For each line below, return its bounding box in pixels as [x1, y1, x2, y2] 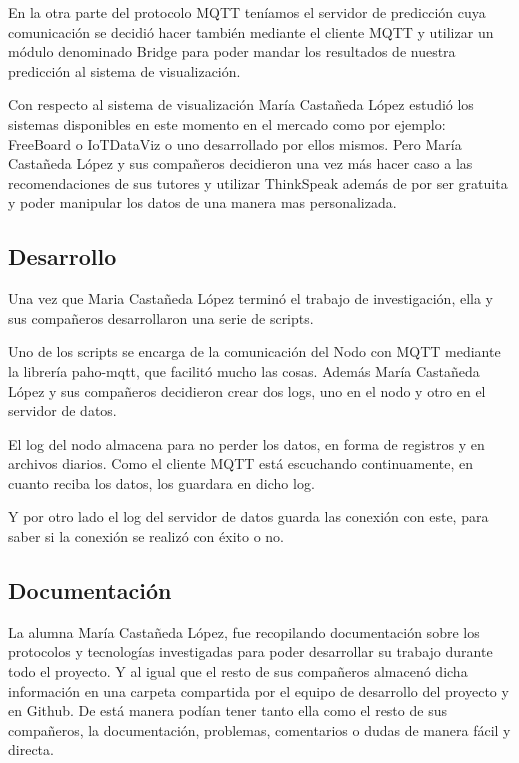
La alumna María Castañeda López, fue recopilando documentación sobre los [8, 621, 480, 642]
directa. [8, 739, 54, 760]
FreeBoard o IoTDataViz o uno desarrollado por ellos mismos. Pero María [8, 133, 462, 154]
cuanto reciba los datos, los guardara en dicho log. [8, 472, 315, 493]
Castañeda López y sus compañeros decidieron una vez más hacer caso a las [8, 153, 473, 174]
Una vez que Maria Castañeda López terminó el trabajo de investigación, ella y [8, 288, 494, 309]
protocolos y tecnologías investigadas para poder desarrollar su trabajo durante [8, 641, 493, 662]
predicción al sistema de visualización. [8, 60, 241, 81]
